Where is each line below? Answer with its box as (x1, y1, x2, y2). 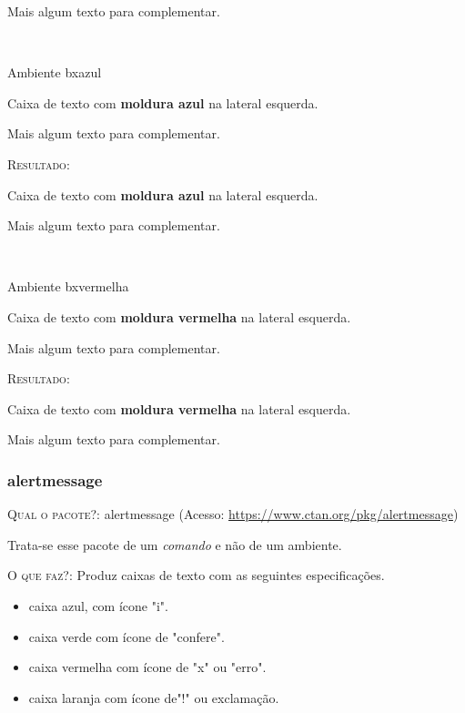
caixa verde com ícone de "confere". (28, 626, 225, 646)
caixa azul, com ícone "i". (28, 596, 168, 615)
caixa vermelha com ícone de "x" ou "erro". (28, 657, 267, 677)
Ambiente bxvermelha (7, 277, 129, 296)
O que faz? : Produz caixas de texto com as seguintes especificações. (7, 565, 385, 585)
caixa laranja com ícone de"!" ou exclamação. (28, 688, 279, 707)
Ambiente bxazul (7, 63, 102, 82)
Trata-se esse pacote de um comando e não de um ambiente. (7, 535, 342, 554)
